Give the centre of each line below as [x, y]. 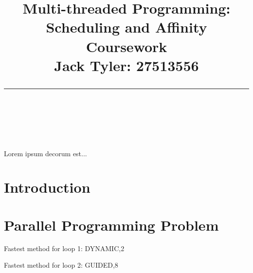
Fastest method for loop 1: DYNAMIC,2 [64, 248]
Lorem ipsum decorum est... [45, 154]
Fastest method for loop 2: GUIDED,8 [61, 264]
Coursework [126, 46]
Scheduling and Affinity [126, 27]
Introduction [47, 187]
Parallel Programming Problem [111, 225]
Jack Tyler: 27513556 [126, 65]
